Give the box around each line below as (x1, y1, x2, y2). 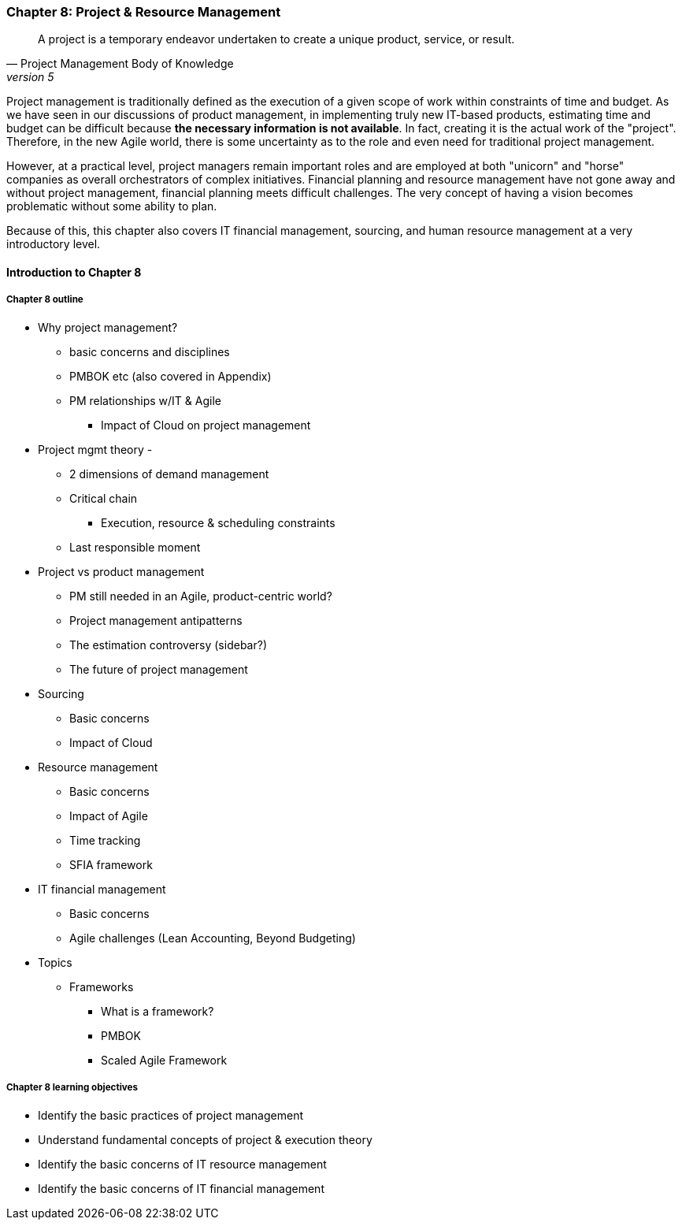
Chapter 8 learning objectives (6, 1082, 139, 1094)
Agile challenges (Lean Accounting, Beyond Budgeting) (69, 931, 356, 945)
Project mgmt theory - (38, 442, 153, 456)
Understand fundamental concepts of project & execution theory (38, 1132, 373, 1146)
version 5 (6, 70, 54, 84)
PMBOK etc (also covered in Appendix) (69, 369, 272, 383)
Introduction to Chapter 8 (6, 265, 142, 279)
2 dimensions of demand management (69, 466, 269, 481)
